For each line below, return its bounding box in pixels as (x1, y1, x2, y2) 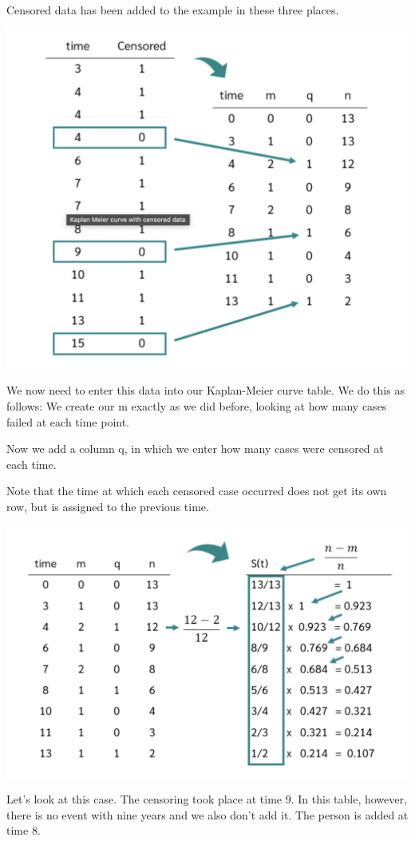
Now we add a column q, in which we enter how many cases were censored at (6, 440, 384, 457)
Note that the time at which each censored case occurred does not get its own (6, 482, 387, 499)
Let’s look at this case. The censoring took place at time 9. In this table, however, (6, 791, 407, 807)
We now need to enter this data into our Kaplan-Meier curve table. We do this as (6, 382, 405, 399)
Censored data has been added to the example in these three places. (6, 2, 339, 18)
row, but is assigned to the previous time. (6, 498, 209, 515)
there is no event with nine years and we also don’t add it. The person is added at (6, 806, 409, 823)
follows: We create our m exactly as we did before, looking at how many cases (6, 398, 387, 415)
